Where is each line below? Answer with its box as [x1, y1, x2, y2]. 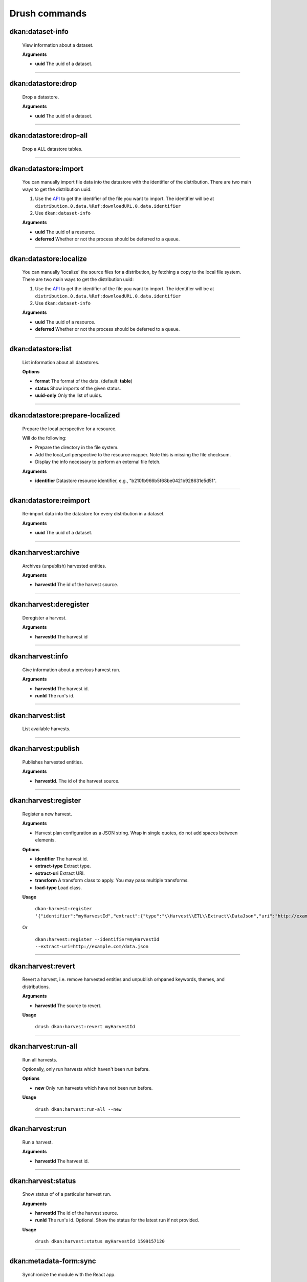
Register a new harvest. [22, 811, 72, 817]
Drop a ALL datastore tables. [22, 146, 83, 152]
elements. [35, 837, 56, 843]
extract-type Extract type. [35, 863, 91, 869]
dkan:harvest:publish [9, 744, 80, 753]
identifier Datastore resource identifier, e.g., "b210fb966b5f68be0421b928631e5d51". [35, 477, 217, 484]
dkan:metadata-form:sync [9, 1257, 97, 1266]
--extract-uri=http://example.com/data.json [35, 944, 149, 949]
